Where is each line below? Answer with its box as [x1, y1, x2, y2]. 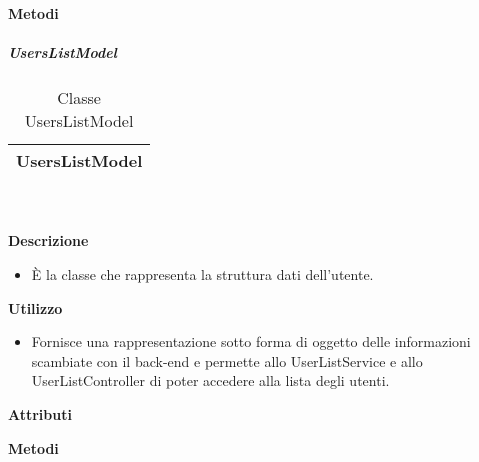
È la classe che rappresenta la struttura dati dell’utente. [31, 263, 374, 284]
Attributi [8, 403, 72, 424]
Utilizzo [8, 297, 63, 318]
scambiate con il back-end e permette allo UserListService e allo [31, 350, 423, 371]
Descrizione [8, 230, 89, 251]
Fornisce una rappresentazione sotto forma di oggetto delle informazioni [31, 331, 471, 352]
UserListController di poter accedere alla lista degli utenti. [31, 370, 390, 391]
